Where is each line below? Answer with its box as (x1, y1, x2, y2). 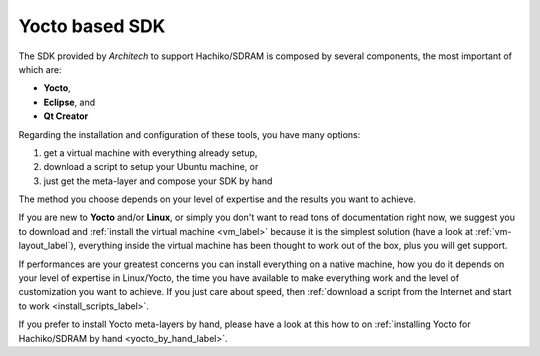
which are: (18, 63, 62, 75)
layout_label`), (18, 240, 77, 252)
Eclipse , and (43, 96, 96, 108)
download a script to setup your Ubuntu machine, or (43, 161, 259, 173)
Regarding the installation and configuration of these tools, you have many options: (18, 128, 361, 140)
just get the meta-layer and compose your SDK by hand (43, 175, 273, 187)
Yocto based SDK (18, 15, 166, 37)
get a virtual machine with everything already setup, (43, 146, 258, 159)
